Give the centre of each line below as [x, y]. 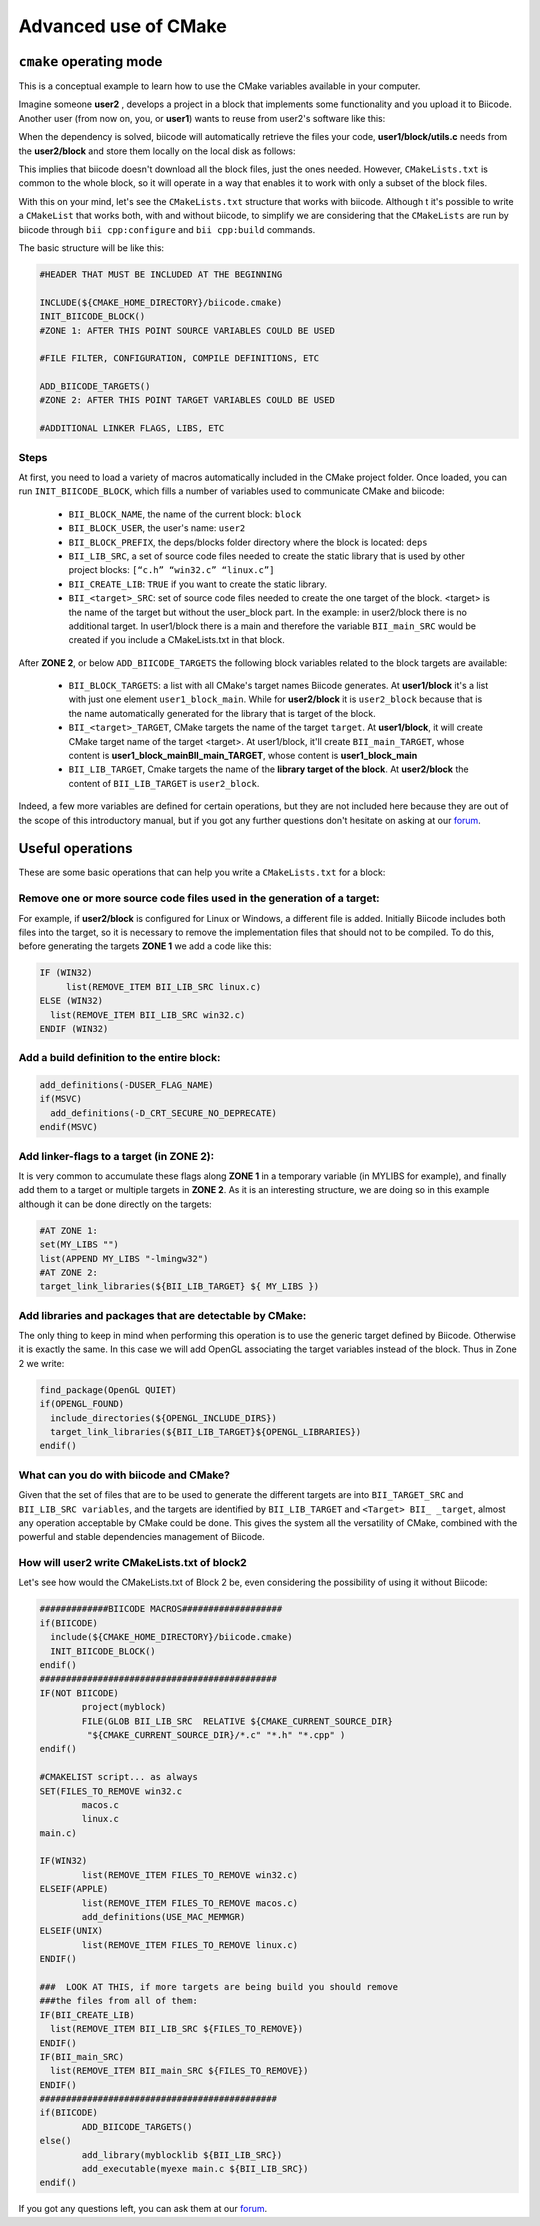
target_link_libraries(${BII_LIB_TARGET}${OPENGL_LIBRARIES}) [206, 1431]
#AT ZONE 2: [69, 1272]
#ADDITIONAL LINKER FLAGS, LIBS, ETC [132, 428]
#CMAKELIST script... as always [119, 1777]
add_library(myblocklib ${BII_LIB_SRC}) [182, 2154]
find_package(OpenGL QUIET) [108, 1389]
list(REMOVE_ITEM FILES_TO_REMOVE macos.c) [190, 1903]
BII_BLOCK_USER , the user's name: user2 [157, 528]
